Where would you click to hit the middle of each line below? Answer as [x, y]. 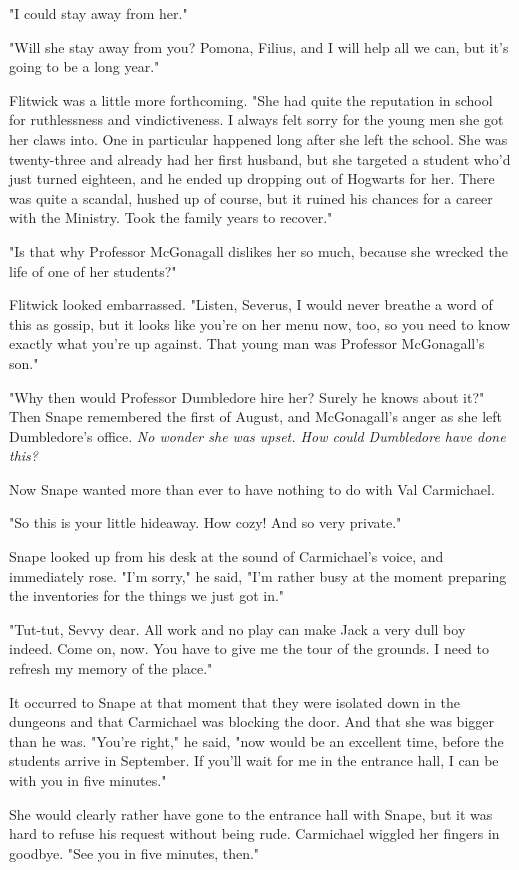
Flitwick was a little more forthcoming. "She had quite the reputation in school [251, 99]
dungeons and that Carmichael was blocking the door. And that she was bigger [251, 721]
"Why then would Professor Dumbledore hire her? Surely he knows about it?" [247, 396]
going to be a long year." [84, 66]
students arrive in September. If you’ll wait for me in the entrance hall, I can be [254, 760]
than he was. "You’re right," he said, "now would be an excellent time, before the [256, 740]
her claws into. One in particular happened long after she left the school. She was [258, 138]
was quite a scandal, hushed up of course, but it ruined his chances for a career [251, 197]
